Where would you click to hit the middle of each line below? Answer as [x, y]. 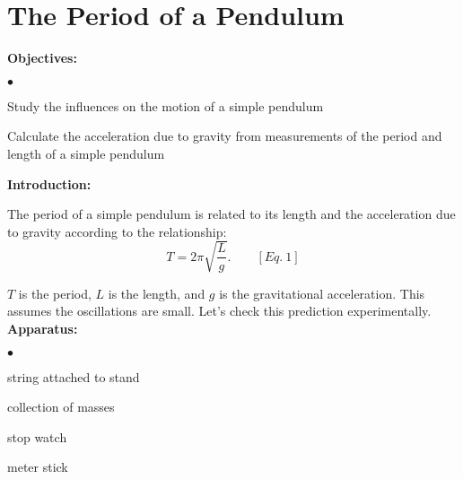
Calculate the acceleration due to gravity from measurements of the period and [225, 136]
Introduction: [49, 183]
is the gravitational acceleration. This [322, 293]
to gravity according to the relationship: [117, 231]
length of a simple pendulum [86, 153]
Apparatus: [43, 329]
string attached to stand [74, 376]
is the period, [55, 293]
